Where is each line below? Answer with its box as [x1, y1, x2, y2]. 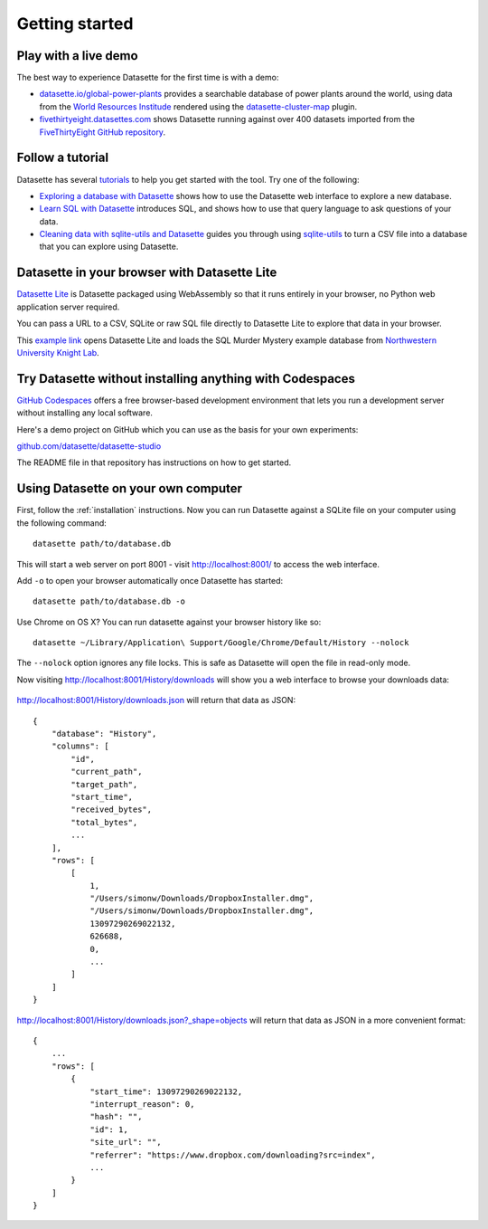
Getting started [16, 14, 134, 33]
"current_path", [70, 767, 143, 777]
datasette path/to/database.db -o [33, 596, 185, 606]
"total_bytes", [70, 817, 138, 827]
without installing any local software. [16, 407, 154, 418]
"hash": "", [89, 1111, 143, 1122]
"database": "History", [51, 729, 157, 739]
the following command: [16, 517, 108, 529]
